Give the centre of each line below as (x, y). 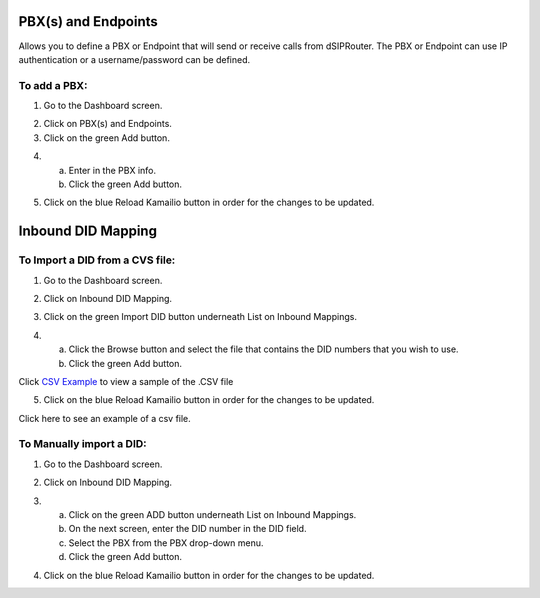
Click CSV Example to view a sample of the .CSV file (126, 381)
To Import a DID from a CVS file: (97, 260)
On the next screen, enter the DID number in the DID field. (187, 529)
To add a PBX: (53, 85)
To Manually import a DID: (82, 444)
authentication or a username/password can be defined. (134, 59)
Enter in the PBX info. (112, 170)
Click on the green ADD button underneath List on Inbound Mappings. (212, 514)
